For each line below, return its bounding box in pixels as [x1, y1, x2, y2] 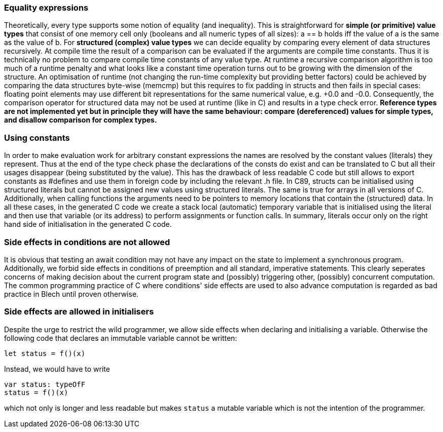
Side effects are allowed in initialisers [4, 306, 154, 317]
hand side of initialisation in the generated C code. [4, 220, 172, 229]
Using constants [4, 132, 70, 143]
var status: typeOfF [4, 380, 86, 388]
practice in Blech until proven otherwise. [4, 289, 139, 298]
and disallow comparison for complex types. [4, 115, 157, 125]
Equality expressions [4, 3, 89, 13]
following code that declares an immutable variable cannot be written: [4, 333, 237, 342]
